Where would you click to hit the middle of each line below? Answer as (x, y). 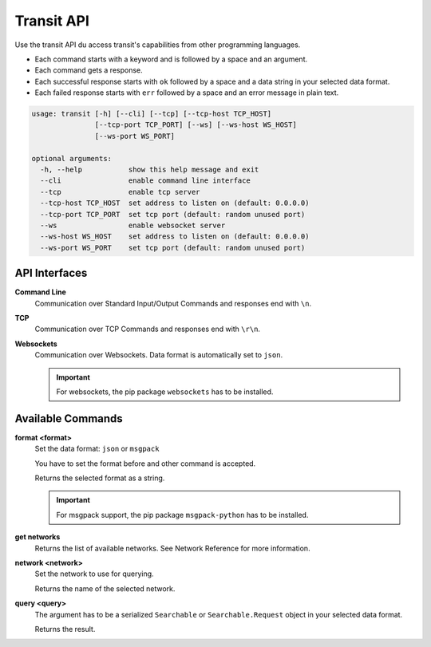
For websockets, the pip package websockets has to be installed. (165, 392)
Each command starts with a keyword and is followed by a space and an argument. (171, 59)
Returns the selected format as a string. (100, 478)
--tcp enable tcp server (120, 192)
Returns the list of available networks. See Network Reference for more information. (172, 548)
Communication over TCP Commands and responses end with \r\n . (148, 329)
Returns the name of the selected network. (105, 588)
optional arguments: (71, 158)
